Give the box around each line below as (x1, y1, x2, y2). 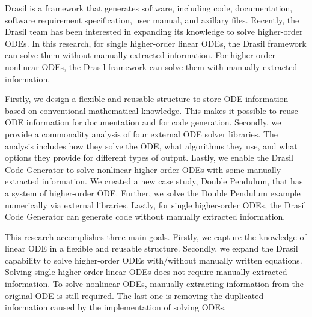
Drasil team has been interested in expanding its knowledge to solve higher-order (5, 25, 303, 38)
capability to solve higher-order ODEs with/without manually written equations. (5, 253, 302, 266)
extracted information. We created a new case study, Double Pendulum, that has (5, 175, 303, 187)
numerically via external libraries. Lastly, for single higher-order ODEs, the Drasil (5, 198, 307, 211)
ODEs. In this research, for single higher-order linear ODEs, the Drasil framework (5, 37, 307, 49)
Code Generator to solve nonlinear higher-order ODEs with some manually (5, 163, 281, 175)
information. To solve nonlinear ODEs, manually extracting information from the (5, 277, 304, 290)
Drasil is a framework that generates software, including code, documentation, (5, 2, 293, 14)
